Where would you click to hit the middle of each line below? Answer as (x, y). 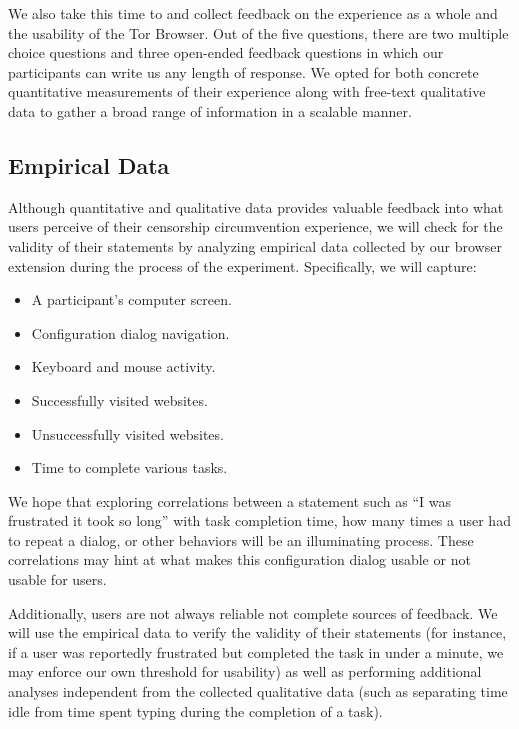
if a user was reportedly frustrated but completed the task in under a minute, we (256, 651)
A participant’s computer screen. (131, 299)
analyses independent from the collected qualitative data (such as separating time (258, 691)
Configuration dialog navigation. (130, 332)
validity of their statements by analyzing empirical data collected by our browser (255, 245)
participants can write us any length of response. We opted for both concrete (243, 71)
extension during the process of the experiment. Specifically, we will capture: (242, 265)
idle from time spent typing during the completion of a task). (195, 710)
